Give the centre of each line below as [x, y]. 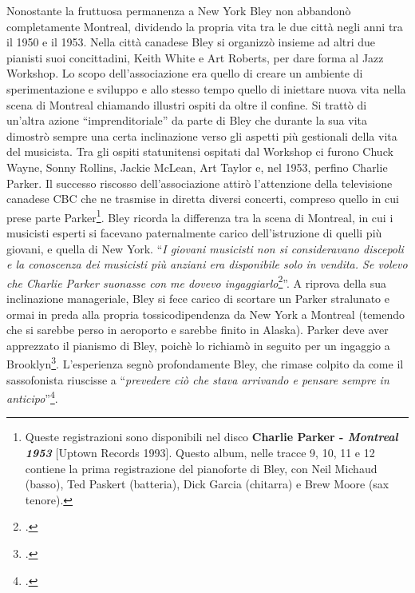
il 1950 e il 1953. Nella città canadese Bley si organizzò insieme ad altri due [191, 42]
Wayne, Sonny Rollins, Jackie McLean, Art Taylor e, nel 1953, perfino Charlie [197, 167]
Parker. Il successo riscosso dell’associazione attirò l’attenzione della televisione [200, 183]
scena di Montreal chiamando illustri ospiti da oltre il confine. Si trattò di [187, 104]
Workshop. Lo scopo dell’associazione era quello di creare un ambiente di [185, 73]
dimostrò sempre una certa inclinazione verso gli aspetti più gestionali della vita [202, 135]
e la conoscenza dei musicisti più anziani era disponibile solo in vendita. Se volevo [207, 264]
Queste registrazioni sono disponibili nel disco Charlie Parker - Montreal [211, 437]
